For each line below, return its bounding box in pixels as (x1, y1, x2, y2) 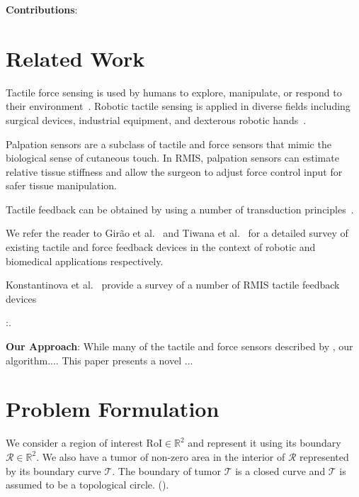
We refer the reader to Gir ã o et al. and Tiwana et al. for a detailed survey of (6, 225, 348, 240)
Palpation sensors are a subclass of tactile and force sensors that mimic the (6, 136, 331, 151)
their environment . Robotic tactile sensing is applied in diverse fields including (6, 99, 351, 113)
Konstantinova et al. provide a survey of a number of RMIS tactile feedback (6, 277, 340, 292)
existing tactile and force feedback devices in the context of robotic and (6, 240, 316, 255)
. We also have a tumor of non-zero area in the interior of (36, 449, 285, 464)
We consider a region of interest (6, 435, 143, 450)
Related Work (6, 43, 145, 72)
